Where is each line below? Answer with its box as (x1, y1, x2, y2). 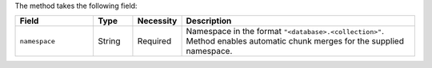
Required (137, 36, 172, 47)
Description (186, 16, 232, 27)
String (98, 36, 121, 47)
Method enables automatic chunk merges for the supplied (186, 36, 404, 47)
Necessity (137, 16, 178, 27)
